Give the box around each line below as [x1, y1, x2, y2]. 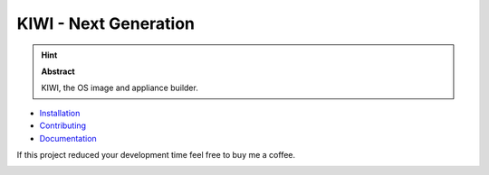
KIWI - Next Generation [16, 14, 195, 33]
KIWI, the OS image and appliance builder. [41, 82, 198, 94]
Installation [39, 107, 81, 118]
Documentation [39, 133, 97, 143]
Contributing [39, 120, 86, 131]
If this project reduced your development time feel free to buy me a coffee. [16, 149, 296, 160]
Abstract [41, 66, 76, 77]
